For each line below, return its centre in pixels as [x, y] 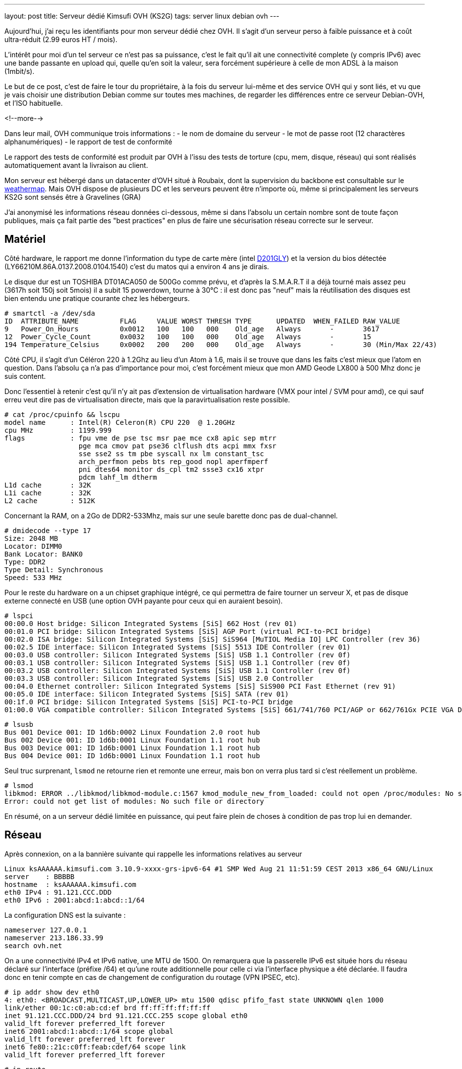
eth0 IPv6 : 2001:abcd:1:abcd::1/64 [75, 900]
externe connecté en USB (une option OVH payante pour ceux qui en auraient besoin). [144, 601]
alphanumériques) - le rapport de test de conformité [88, 142]
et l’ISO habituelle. [34, 103]
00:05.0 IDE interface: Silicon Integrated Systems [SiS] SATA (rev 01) [147, 694]
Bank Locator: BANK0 [44, 554]
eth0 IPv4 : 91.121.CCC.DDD [58, 892]
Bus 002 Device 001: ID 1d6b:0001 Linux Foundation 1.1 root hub [132, 740]
